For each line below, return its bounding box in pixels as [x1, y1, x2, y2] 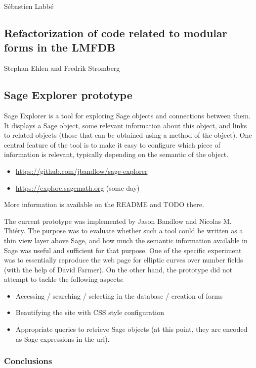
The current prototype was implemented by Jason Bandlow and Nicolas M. [4, 215, 232, 226]
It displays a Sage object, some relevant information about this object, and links [4, 120, 247, 130]
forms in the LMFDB [4, 40, 116, 55]
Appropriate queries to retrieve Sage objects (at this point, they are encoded [15, 324, 248, 334]
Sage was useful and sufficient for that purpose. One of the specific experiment [4, 245, 242, 255]
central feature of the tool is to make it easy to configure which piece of [4, 139, 220, 150]
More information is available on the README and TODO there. [4, 199, 204, 210]
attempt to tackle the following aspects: [4, 274, 124, 284]
